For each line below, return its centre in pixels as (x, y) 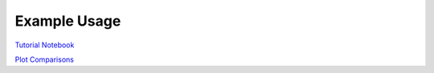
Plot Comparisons (44, 59)
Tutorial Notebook (45, 45)
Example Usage (68, 21)
